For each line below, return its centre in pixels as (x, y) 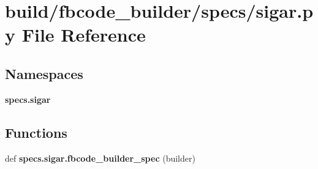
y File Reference (75, 35)
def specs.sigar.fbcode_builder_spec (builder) (100, 158)
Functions (36, 132)
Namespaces (44, 73)
